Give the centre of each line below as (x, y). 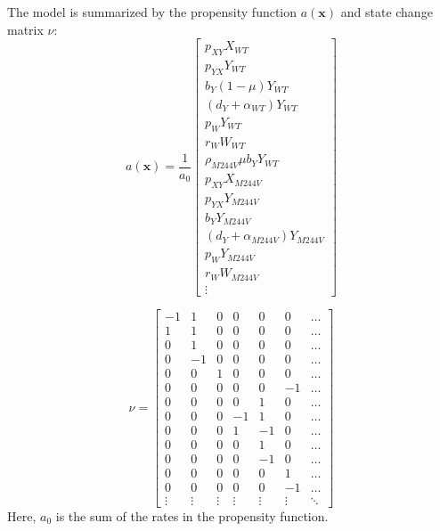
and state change (387, 12)
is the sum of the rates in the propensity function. (192, 516)
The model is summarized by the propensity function (152, 12)
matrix (25, 29)
